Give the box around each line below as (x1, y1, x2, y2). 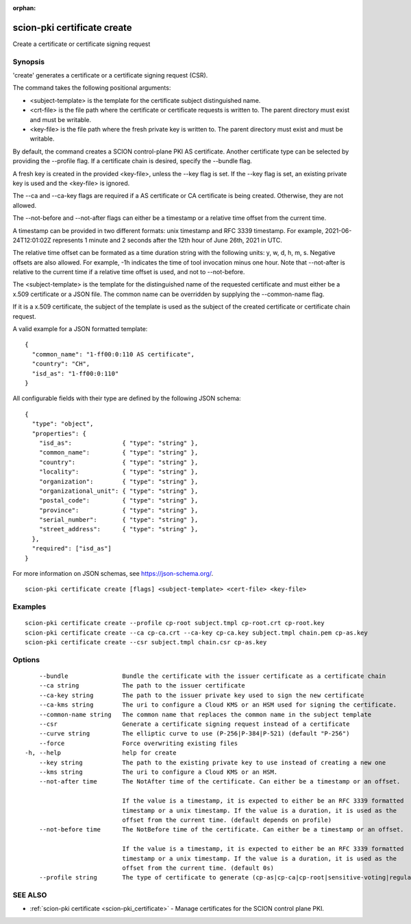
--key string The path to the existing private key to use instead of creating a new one (38, 758, 386, 766)
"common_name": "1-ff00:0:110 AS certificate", (32, 350, 195, 358)
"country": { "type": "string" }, (38, 458, 199, 466)
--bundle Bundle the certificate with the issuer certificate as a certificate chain (38, 672, 386, 680)
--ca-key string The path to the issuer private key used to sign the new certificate (38, 691, 364, 699)
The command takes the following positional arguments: (12, 84, 171, 92)
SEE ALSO (12, 890, 47, 900)
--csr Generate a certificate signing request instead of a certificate (38, 720, 350, 728)
